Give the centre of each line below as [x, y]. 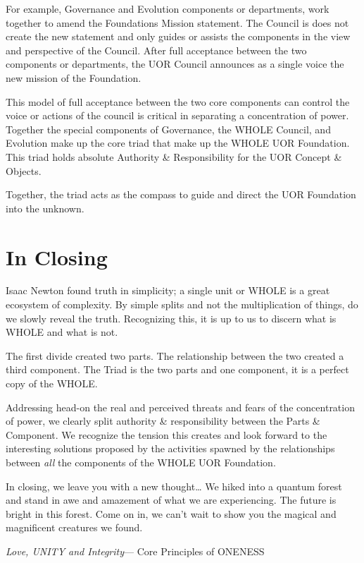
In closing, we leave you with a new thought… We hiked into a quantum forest [174, 486]
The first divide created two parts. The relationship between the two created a [175, 355]
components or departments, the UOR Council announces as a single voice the [175, 64]
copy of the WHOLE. [52, 383]
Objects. [24, 170]
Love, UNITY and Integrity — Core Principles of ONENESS [135, 551]
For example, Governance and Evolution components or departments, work [168, 8]
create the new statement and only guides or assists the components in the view [178, 36]
